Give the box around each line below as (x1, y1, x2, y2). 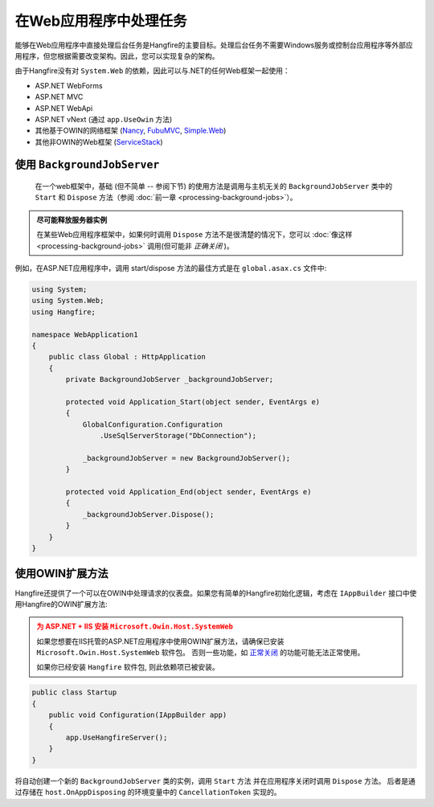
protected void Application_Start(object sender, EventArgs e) (65, 397, 321, 406)
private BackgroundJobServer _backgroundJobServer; (65, 375, 274, 384)
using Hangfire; (31, 307, 96, 317)
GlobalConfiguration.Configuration (82, 420, 223, 429)
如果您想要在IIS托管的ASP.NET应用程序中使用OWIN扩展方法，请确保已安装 (36, 636, 285, 646)
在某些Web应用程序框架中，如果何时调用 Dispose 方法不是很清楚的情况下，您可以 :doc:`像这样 (36, 230, 353, 240)
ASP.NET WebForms (35, 80, 104, 90)
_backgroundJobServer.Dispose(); (82, 510, 215, 518)
